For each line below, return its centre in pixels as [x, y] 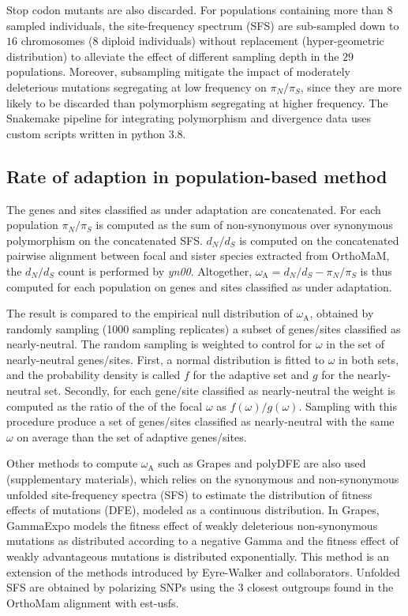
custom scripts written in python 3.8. [96, 133]
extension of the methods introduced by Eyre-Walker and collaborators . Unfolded [203, 571]
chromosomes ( [57, 41]
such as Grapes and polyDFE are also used [262, 463]
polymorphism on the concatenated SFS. [105, 240]
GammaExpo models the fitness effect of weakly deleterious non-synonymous [192, 525]
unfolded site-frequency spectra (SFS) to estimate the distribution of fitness [189, 494]
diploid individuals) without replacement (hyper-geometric [243, 41]
